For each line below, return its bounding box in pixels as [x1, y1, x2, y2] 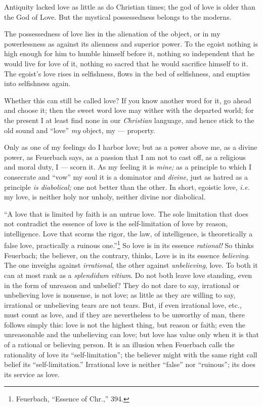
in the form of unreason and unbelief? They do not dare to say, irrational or [4, 279, 240, 290]
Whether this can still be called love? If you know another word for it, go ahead [4, 95, 251, 105]
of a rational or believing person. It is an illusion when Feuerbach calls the [4, 339, 235, 350]
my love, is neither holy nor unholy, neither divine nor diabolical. [4, 191, 206, 202]
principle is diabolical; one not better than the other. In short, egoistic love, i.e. [4, 181, 250, 192]
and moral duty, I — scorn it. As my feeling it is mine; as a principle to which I [4, 161, 251, 172]
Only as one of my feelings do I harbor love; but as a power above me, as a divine [4, 142, 257, 152]
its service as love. [4, 369, 60, 379]
